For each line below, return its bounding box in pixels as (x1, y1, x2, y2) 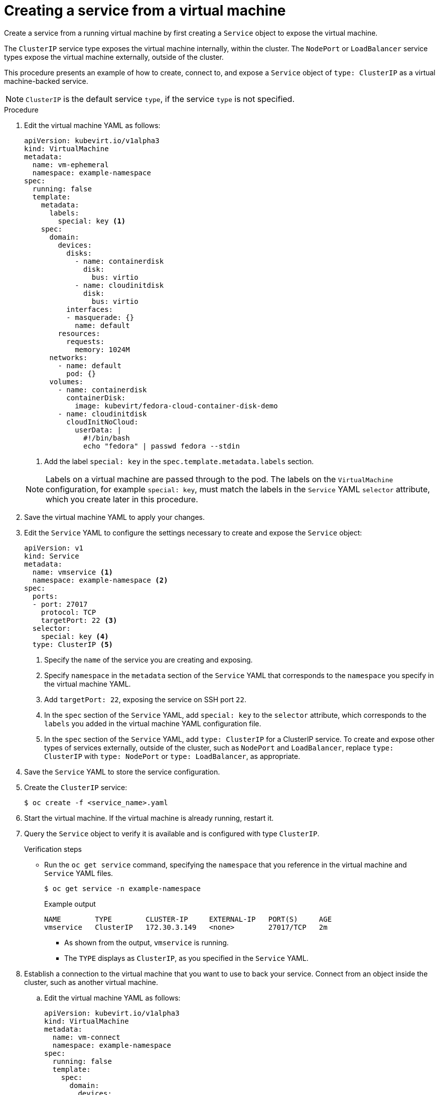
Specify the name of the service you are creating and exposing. (44, 655, 253, 664)
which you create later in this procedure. (46, 494, 198, 504)
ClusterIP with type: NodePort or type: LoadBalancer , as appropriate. (44, 751, 301, 760)
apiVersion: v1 (24, 543, 84, 552)
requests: (66, 337, 105, 346)
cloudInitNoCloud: (66, 417, 138, 426)
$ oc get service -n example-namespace (44, 884, 201, 893)
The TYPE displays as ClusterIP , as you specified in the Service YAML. (64, 953, 309, 962)
